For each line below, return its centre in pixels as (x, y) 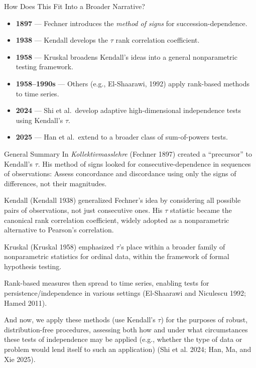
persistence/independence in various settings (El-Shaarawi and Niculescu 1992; (125, 293)
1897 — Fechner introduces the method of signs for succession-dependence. (132, 23)
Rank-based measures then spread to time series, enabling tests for (107, 283)
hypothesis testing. (33, 266)
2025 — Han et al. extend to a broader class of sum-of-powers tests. (122, 137)
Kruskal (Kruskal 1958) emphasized (59, 246)
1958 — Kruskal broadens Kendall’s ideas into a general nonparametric (126, 56)
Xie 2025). (20, 359)
